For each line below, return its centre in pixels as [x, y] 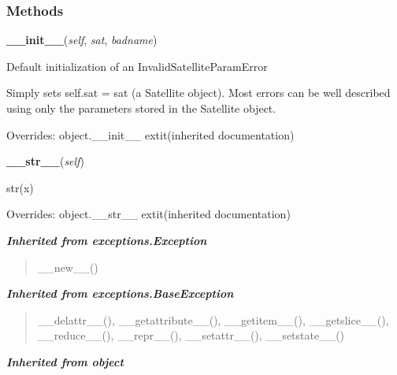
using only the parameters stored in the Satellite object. [141, 108]
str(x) [20, 187]
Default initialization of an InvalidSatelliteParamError [137, 66]
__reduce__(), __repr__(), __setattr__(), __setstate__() [191, 335]
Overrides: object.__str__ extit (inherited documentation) [148, 214]
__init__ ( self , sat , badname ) [82, 40]
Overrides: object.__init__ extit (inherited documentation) [150, 134]
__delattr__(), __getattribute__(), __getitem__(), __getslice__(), [213, 319]
